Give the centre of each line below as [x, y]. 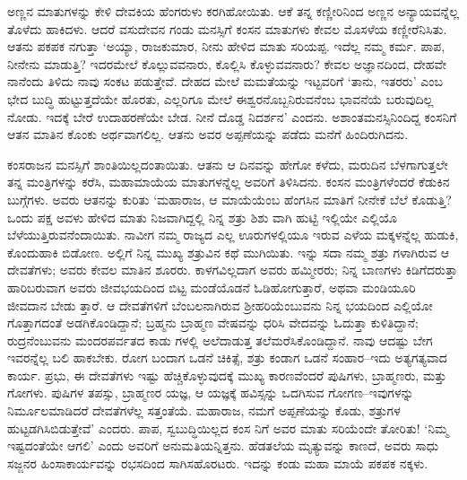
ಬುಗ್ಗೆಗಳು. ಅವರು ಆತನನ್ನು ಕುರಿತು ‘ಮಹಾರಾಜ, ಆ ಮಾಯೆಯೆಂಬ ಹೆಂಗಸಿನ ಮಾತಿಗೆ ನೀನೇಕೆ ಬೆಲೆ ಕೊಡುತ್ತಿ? [229, 199]
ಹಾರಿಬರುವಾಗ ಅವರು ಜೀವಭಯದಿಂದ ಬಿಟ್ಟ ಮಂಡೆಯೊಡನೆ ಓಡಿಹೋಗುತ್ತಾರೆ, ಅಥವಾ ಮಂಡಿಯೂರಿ [212, 287]
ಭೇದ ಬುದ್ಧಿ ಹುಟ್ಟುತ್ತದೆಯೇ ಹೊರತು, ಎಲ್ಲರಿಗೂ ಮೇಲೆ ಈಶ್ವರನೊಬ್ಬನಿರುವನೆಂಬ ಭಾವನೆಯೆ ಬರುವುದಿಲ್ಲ [221, 98]
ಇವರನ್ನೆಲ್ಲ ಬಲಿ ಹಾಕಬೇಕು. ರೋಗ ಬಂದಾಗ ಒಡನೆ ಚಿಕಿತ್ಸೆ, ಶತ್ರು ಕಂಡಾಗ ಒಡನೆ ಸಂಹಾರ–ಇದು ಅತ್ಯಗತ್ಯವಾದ [227, 358]
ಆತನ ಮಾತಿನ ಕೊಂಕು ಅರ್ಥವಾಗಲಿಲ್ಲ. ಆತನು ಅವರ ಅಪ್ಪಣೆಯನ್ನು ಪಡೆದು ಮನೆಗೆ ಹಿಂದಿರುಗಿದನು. [208, 134]
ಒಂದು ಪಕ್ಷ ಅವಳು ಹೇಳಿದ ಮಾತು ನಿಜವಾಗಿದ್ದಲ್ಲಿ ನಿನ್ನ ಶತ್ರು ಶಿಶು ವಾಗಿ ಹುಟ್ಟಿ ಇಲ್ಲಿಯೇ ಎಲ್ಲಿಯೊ [202, 217]
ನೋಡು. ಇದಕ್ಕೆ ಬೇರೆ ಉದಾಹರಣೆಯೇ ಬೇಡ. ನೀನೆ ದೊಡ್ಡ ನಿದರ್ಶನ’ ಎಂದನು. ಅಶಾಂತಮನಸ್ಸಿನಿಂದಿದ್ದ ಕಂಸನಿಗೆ [232, 116]
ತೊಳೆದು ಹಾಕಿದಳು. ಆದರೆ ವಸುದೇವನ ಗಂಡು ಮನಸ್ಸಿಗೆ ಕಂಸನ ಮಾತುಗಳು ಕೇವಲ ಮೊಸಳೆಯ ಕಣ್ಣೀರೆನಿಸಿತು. [227, 28]
